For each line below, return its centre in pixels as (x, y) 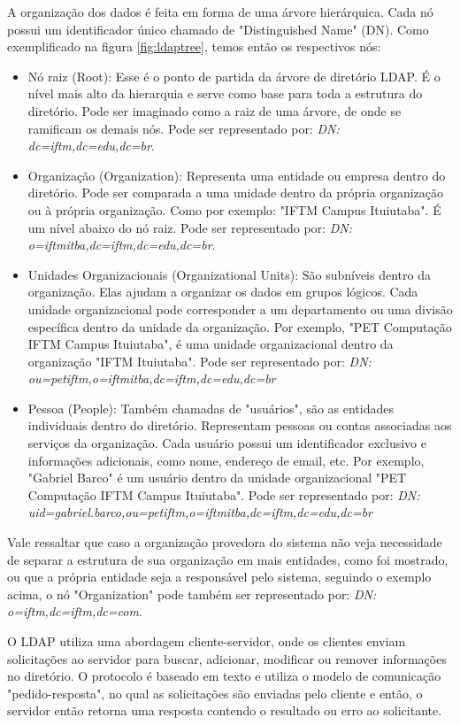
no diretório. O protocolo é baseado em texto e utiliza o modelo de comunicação (224, 676)
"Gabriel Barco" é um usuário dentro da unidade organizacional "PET (217, 478)
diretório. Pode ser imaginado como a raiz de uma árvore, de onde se (215, 110)
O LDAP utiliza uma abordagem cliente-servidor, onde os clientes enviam (207, 641)
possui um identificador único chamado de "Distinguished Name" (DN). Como (218, 29)
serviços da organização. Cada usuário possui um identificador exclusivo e (227, 443)
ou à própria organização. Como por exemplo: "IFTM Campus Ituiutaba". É (234, 209)
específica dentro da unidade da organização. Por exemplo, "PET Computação (240, 326)
